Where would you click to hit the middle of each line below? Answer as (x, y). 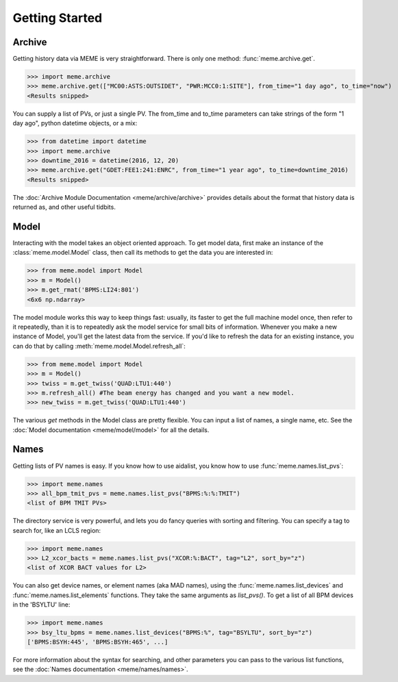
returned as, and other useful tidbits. (64, 207)
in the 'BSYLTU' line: (41, 605)
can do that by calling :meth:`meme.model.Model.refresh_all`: (99, 346)
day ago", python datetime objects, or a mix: (75, 123)
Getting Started (58, 18)
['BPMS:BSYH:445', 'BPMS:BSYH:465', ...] (98, 642)
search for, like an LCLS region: (57, 530)
